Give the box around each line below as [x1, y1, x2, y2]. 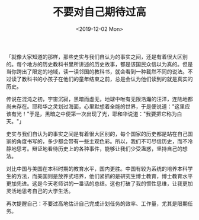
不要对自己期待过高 [52, 5, 146, 19]
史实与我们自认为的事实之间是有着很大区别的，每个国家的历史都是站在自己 [6, 130, 188, 137]
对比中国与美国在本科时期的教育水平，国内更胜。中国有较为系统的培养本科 [6, 165, 188, 172]
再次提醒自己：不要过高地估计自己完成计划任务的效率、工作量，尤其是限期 [6, 200, 188, 207]
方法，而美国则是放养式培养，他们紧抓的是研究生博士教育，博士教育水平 [16, 173, 193, 180]
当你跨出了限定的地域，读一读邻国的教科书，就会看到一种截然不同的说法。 [6, 68, 188, 75]
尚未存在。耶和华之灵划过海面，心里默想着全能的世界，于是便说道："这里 [6, 103, 185, 110]
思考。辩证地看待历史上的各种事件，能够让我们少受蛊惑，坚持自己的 [16, 145, 182, 152]
